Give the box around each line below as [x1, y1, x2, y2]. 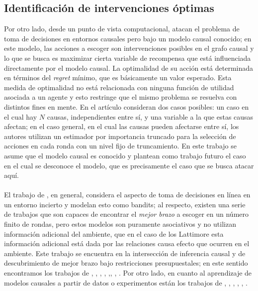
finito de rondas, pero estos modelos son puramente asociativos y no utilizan [4, 219, 236, 229]
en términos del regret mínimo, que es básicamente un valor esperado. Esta [4, 72, 232, 83]
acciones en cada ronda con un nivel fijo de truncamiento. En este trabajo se [4, 141, 237, 151]
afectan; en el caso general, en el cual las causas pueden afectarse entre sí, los [4, 121, 239, 132]
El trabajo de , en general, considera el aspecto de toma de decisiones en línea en [4, 189, 251, 200]
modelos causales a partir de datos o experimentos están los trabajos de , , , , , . [4, 277, 248, 288]
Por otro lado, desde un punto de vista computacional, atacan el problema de [4, 23, 240, 34]
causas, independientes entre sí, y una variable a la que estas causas [47, 111, 254, 122]
